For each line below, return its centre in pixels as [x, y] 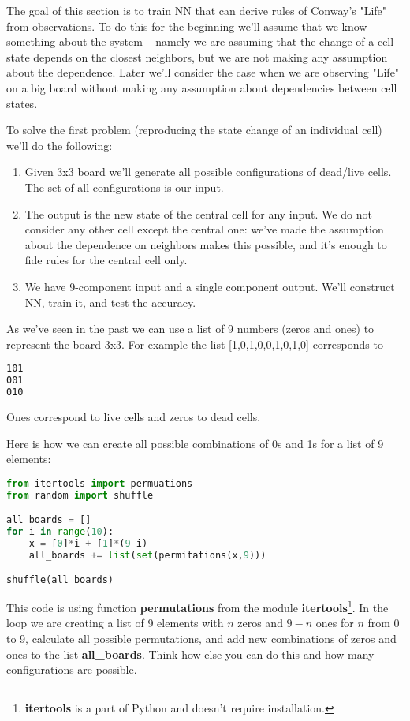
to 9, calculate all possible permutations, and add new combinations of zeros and [201, 638]
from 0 [384, 623]
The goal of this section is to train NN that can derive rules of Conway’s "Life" [197, 10]
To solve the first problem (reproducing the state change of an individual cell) [194, 130]
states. [22, 103]
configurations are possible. [72, 669]
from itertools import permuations [100, 483]
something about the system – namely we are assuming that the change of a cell [200, 41]
